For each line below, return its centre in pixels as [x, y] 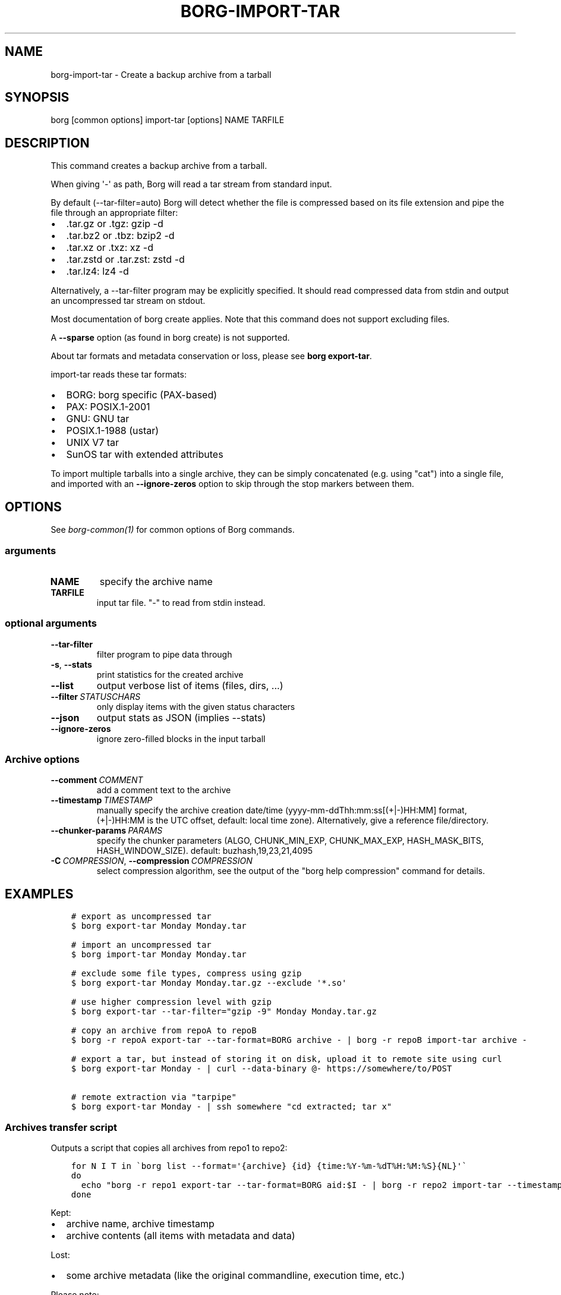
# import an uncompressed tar [141, 945]
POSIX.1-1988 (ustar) [113, 431]
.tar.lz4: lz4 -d [97, 271]
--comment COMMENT [97, 780]
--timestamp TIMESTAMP [102, 800]
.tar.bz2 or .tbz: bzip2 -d [120, 236]
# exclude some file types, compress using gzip [186, 974]
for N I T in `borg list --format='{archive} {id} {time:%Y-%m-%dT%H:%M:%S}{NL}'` [269, 1166]
